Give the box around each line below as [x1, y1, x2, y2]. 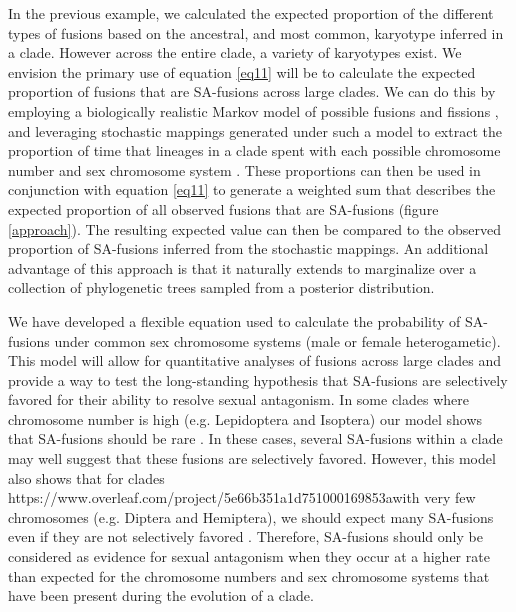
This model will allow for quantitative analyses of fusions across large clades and [8, 350, 502, 371]
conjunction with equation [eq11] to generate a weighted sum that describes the [8, 179, 496, 200]
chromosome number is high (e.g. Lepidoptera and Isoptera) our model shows [8, 408, 483, 429]
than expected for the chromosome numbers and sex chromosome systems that [8, 565, 490, 586]
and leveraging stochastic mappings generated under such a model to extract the [8, 120, 502, 141]
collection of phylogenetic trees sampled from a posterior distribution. [8, 277, 435, 298]
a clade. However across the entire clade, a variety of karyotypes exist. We [8, 42, 462, 63]
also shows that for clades [8, 467, 165, 488]
